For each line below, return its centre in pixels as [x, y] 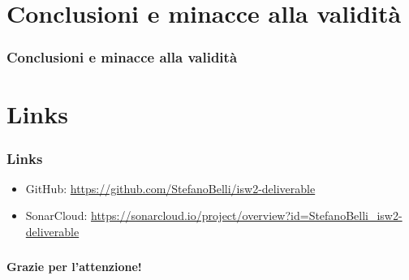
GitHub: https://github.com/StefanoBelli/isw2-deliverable [170, 188]
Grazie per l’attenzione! [74, 266]
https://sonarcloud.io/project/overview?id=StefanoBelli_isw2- [246, 215]
